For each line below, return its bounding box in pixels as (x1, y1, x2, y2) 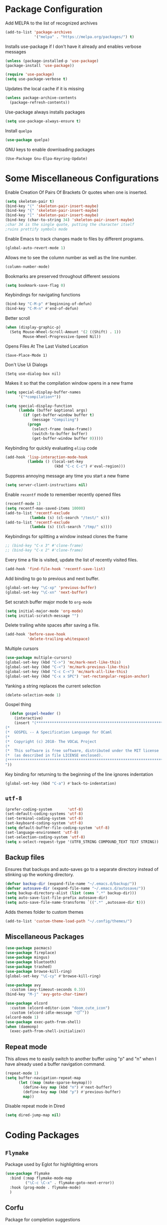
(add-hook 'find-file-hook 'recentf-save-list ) (5, 567, 106, 572)
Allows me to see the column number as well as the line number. (5, 254, 137, 260)
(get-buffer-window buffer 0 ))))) (31, 436, 103, 441)
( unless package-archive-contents (5, 95, 77, 100)
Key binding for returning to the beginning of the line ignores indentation (5, 771, 153, 777)
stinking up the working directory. (5, 872, 74, 878)
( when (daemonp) (5, 1024, 39, 1029)
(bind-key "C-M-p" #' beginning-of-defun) (5, 301, 92, 307)
